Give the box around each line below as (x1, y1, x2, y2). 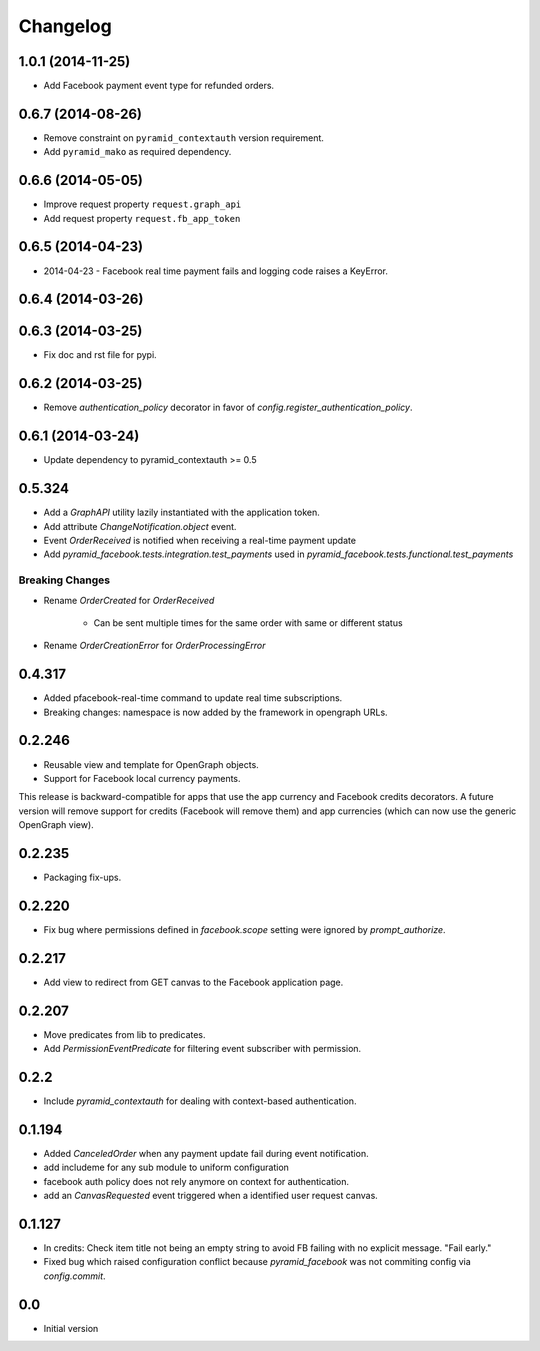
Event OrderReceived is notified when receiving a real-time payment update (43, 534, 357, 546)
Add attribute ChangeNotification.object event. (43, 520, 237, 532)
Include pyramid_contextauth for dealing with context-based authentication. (43, 1095, 357, 1107)
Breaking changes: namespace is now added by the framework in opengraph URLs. (43, 706, 389, 718)
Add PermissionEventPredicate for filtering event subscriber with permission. (43, 1043, 362, 1055)
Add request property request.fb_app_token (43, 212, 241, 224)
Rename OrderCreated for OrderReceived (43, 594, 215, 606)
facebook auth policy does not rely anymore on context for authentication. (43, 1175, 350, 1187)
